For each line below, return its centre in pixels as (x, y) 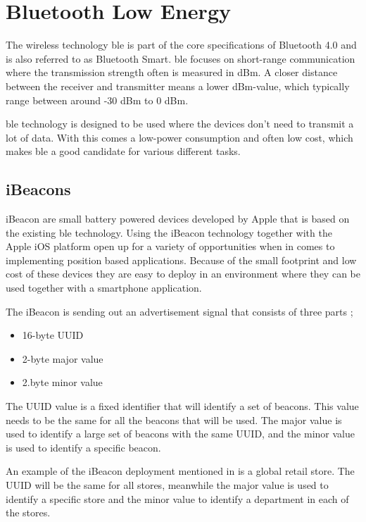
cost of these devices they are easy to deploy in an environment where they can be (183, 274)
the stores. (28, 512)
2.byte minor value (62, 382)
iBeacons (38, 189)
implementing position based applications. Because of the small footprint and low (181, 260)
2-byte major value (63, 358)
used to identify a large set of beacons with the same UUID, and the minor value (180, 434)
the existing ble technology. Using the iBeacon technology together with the (169, 232)
